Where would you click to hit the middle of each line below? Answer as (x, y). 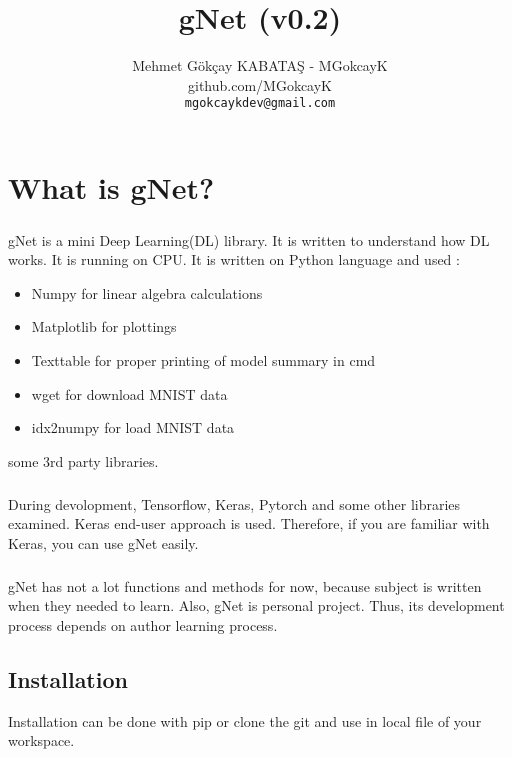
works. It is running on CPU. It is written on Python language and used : (234, 259)
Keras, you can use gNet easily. (103, 542)
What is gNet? (111, 186)
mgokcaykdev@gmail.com (260, 103)
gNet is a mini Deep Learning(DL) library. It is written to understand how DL (249, 239)
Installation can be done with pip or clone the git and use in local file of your (245, 720)
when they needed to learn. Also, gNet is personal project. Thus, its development (256, 605)
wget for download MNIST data (129, 393)
